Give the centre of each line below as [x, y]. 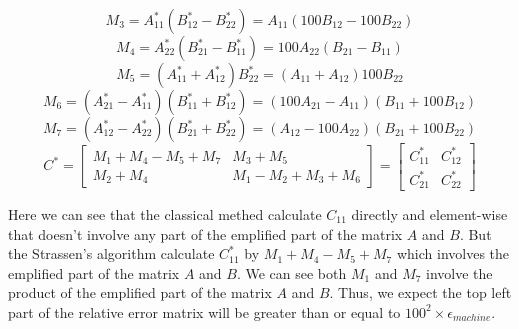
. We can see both [291, 272]
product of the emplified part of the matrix [140, 292]
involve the [459, 272]
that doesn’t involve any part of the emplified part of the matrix [205, 233]
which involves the [453, 253]
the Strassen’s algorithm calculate [111, 253]
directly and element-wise [429, 213]
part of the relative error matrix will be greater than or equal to [204, 311]
